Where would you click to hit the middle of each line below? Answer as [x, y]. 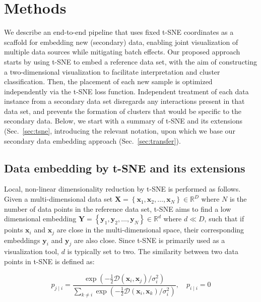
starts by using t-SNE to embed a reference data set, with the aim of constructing [130, 61]
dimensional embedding [40, 219]
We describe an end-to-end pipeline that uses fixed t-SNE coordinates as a [119, 32]
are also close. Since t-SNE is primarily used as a [149, 240]
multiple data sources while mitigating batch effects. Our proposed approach [122, 52]
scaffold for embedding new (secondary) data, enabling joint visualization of [121, 42]
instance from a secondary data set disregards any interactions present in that [124, 101]
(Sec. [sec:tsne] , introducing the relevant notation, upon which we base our [120, 131]
